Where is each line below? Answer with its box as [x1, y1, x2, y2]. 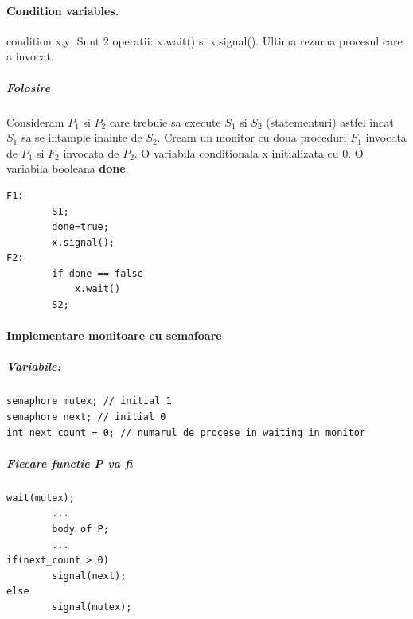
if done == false [52, 267, 143, 279]
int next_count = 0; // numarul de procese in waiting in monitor [6, 426, 366, 438]
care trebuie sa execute [109, 113, 221, 130]
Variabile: [6, 358, 61, 375]
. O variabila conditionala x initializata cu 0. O [134, 144, 364, 161]
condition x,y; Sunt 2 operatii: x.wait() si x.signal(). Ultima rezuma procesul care [6, 32, 403, 49]
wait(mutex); [6, 492, 75, 504]
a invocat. [6, 48, 54, 64]
